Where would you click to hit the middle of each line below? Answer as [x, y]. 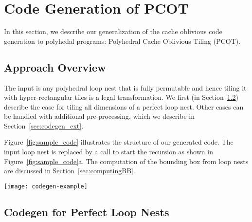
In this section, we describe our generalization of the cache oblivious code [113, 31]
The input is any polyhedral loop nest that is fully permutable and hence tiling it [125, 87]
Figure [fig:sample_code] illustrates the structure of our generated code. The [119, 142]
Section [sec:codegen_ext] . [44, 125]
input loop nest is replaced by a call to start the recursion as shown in [108, 152]
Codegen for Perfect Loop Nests [87, 212]
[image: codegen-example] [46, 186]
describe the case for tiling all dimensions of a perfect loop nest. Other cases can [124, 106]
